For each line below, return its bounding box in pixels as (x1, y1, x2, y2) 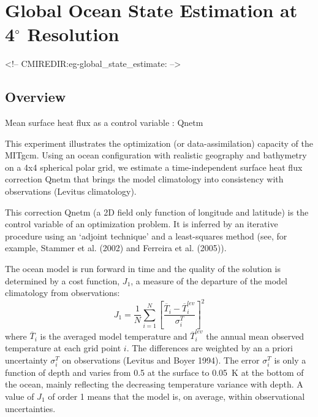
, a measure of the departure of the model (131, 274, 287, 287)
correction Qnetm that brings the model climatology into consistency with (5, 173, 284, 185)
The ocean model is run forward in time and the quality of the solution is (5, 262, 281, 275)
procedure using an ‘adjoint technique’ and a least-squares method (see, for (5, 229, 287, 242)
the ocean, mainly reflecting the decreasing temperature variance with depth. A (5, 378, 303, 391)
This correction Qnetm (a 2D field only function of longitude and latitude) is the (5, 205, 309, 218)
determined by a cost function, (5, 274, 120, 287)
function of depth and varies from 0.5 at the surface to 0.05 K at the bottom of (5, 365, 304, 378)
